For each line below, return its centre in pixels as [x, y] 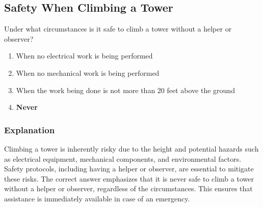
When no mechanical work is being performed [88, 72]
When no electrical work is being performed [84, 56]
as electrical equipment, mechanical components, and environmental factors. [123, 158]
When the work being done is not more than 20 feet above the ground [125, 90]
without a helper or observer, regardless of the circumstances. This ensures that [128, 188]
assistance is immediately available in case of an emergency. [97, 198]
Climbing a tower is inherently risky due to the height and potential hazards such [131, 148]
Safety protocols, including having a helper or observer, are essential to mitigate [129, 169]
